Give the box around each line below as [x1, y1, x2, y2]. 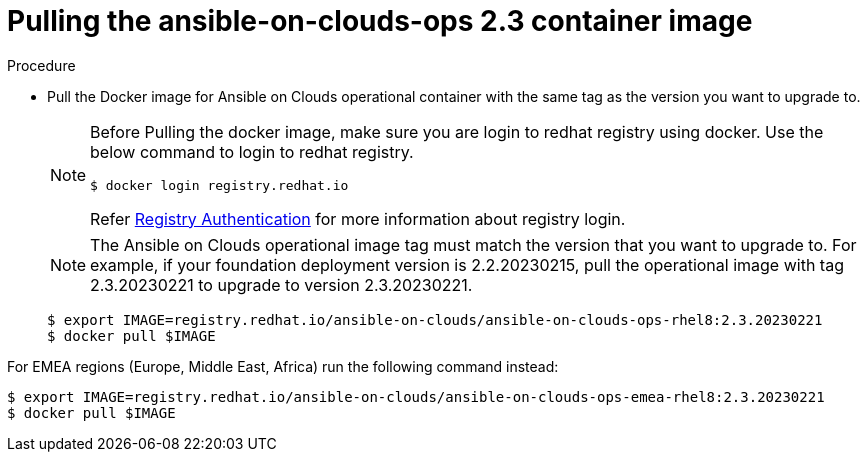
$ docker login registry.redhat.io [90, 177, 349, 193]
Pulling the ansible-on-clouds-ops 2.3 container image [7, 4, 753, 38]
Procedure [7, 56, 76, 74]
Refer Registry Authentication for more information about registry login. [90, 208, 626, 229]
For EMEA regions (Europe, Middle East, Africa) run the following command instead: [7, 357, 559, 375]
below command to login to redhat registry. [90, 141, 414, 162]
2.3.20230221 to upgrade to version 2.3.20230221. [90, 274, 473, 295]
